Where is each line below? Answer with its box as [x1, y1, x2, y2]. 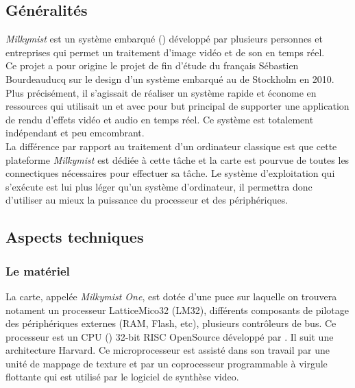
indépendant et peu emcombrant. [5, 125, 145, 140]
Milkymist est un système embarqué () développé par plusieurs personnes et [5, 32, 323, 46]
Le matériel [5, 262, 70, 279]
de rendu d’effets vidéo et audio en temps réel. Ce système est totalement [5, 112, 314, 126]
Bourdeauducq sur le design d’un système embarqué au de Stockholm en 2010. [5, 71, 334, 86]
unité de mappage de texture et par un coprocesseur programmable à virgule [5, 356, 328, 370]
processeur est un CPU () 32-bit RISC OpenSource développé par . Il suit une [5, 329, 334, 343]
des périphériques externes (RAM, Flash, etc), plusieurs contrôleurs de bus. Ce [5, 316, 336, 330]
